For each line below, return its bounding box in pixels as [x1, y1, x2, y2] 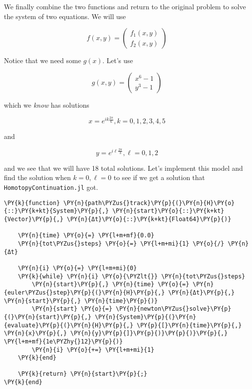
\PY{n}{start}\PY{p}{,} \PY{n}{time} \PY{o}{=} [32, 281, 189, 288]
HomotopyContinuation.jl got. [4, 182, 98, 192]
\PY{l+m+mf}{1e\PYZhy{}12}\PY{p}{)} [4, 338, 123, 345]
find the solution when [4, 172, 71, 183]
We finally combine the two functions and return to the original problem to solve [4, 1, 246, 11]
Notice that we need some [4, 55, 81, 66]
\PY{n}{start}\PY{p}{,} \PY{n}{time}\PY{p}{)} [4, 297, 158, 304]
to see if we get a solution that [113, 172, 205, 183]
